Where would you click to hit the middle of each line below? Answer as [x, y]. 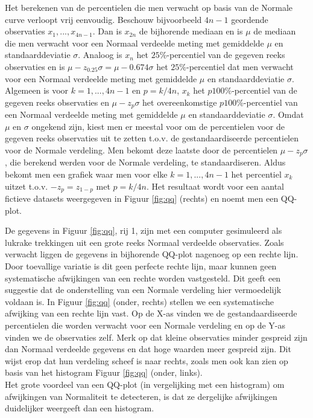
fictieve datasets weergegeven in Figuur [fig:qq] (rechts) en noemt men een [142, 198]
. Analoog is [100, 55]
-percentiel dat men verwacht [240, 66]
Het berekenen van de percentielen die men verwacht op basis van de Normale [149, 7]
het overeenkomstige [180, 102]
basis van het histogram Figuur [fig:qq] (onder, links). [104, 372]
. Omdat [288, 114]
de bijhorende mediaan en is [191, 31]
